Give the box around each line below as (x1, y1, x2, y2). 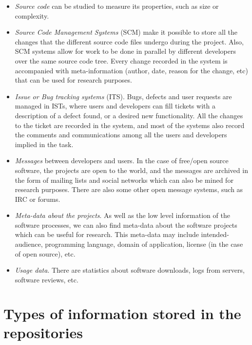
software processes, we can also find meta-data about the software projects (15, 219, 237, 230)
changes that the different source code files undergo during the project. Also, (15, 36, 244, 46)
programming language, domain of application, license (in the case (45, 239, 243, 249)
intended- (201, 229, 229, 239)
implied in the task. (15, 139, 74, 149)
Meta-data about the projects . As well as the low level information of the (15, 210, 230, 220)
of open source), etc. (15, 248, 76, 259)
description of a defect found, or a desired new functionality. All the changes (15, 110, 243, 120)
